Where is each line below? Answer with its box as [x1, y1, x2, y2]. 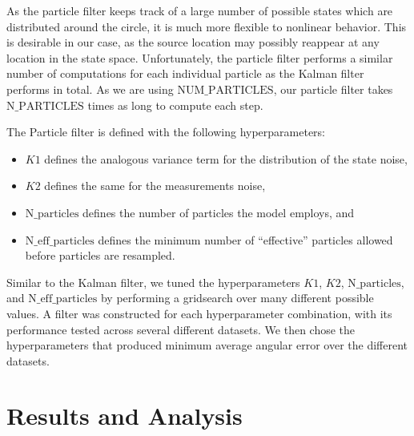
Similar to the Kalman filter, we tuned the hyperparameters [6, 273, 300, 290]
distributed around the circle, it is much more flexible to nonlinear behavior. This [6, 18, 407, 34]
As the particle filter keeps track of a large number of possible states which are [6, 2, 393, 18]
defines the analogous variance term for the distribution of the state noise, [44, 150, 408, 167]
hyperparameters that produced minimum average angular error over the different [6, 337, 408, 353]
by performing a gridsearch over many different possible [100, 289, 374, 306]
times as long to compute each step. [87, 96, 263, 113]
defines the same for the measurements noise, [44, 177, 266, 194]
